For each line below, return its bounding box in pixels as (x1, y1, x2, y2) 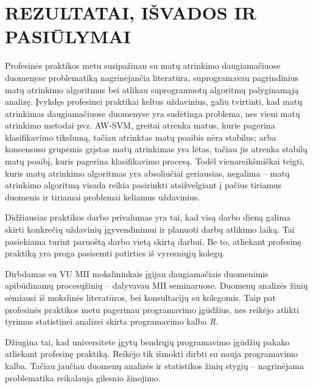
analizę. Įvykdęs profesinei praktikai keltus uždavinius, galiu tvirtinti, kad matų (5, 95, 303, 108)
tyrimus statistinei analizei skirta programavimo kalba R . (5, 315, 219, 328)
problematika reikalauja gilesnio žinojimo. (5, 371, 161, 384)
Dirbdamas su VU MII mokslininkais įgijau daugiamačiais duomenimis (5, 267, 269, 280)
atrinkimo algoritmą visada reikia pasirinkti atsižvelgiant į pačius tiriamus (5, 178, 282, 191)
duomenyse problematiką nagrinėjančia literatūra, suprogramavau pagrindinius (5, 71, 299, 83)
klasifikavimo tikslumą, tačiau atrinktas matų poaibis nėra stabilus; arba (5, 130, 276, 143)
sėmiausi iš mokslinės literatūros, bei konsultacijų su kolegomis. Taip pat (5, 291, 276, 303)
